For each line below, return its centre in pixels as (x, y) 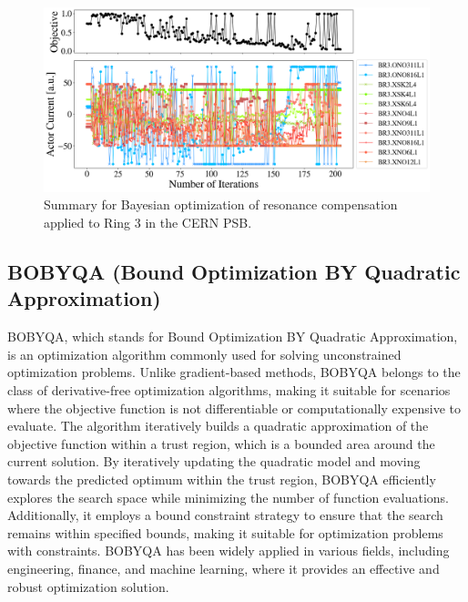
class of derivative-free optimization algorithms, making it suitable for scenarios (229, 390)
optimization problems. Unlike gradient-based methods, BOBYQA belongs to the (234, 372)
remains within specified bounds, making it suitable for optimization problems (225, 532)
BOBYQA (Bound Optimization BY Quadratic (234, 272)
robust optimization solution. (88, 586)
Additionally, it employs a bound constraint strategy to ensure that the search (225, 515)
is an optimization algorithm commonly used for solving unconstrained (204, 354)
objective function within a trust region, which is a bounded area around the (221, 443)
